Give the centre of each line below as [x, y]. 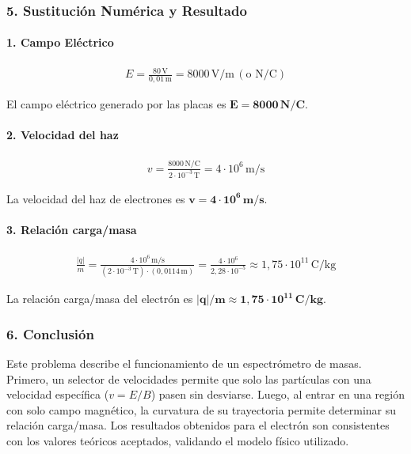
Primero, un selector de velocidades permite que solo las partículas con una [189, 378]
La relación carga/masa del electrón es [100, 299]
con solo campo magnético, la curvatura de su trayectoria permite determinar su [202, 409]
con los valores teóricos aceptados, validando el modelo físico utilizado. [178, 441]
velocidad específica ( [58, 394]
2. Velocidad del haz [63, 135]
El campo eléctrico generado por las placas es [116, 104]
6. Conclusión [50, 333]
